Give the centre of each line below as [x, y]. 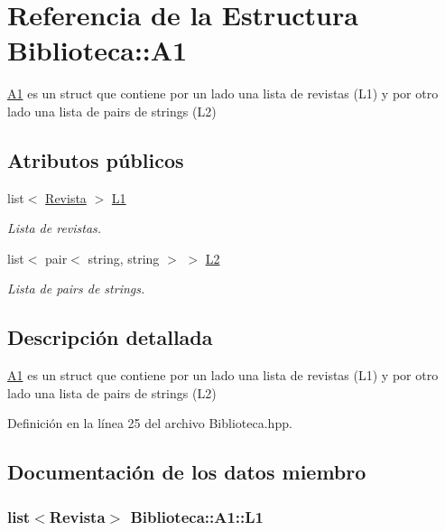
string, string [124, 258]
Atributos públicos [96, 159]
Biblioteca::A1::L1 [197, 516]
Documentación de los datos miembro [187, 472]
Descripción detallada [110, 337]
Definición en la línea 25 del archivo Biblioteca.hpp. [150, 423]
